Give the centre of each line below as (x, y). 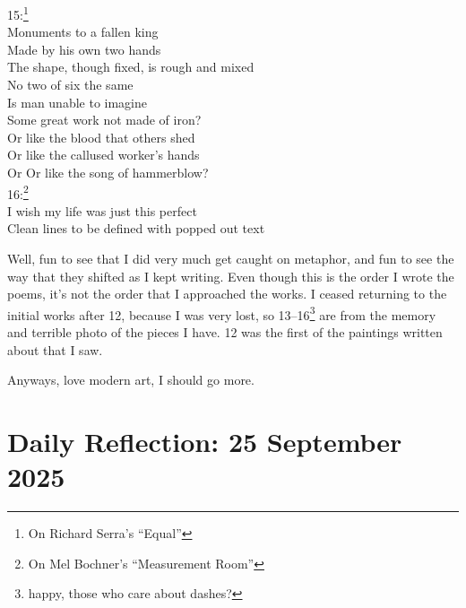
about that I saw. (55, 349)
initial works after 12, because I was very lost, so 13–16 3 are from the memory (222, 313)
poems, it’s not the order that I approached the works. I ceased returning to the (227, 294)
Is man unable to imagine (78, 102)
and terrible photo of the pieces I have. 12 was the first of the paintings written (225, 332)
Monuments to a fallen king (83, 32)
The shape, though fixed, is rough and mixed (131, 67)
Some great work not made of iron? (104, 120)
